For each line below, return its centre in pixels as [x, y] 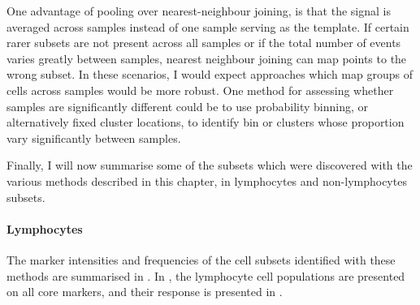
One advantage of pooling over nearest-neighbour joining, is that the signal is [199, 11]
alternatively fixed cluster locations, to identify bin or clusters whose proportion [206, 122]
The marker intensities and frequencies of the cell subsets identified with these [201, 259]
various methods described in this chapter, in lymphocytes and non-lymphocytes [207, 180]
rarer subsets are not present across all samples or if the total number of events [204, 43]
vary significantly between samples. [94, 137]
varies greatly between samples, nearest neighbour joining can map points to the [207, 58]
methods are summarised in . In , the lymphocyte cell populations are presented [206, 275]
